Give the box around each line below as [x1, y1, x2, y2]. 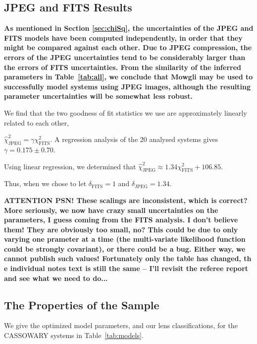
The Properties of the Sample [4, 297, 159, 312]
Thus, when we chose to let [4, 178, 87, 189]
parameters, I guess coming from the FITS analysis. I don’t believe [4, 214, 238, 225]
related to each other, [4, 117, 69, 128]
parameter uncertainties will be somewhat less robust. [4, 91, 193, 101]
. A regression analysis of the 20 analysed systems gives [50, 134, 218, 144]
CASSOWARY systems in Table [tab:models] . [4, 330, 144, 341]
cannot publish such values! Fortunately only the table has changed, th [4, 253, 252, 264]
